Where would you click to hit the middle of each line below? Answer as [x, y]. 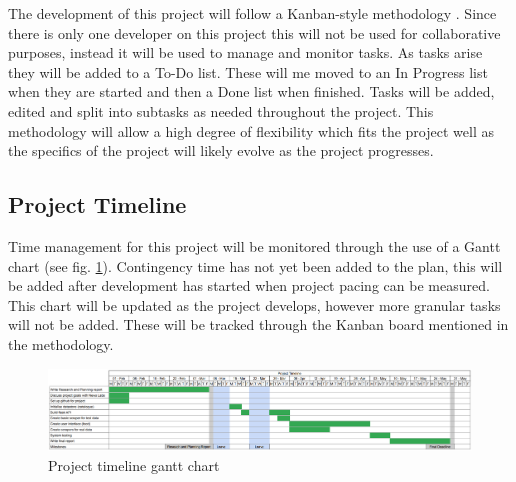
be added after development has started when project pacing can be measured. [249, 285]
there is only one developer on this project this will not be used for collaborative [254, 32]
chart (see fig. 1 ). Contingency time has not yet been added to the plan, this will [255, 265]
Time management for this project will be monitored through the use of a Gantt [254, 245]
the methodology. [61, 343]
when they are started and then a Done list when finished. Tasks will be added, [251, 91]
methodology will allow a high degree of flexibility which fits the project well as [251, 130]
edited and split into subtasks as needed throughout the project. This [221, 110]
